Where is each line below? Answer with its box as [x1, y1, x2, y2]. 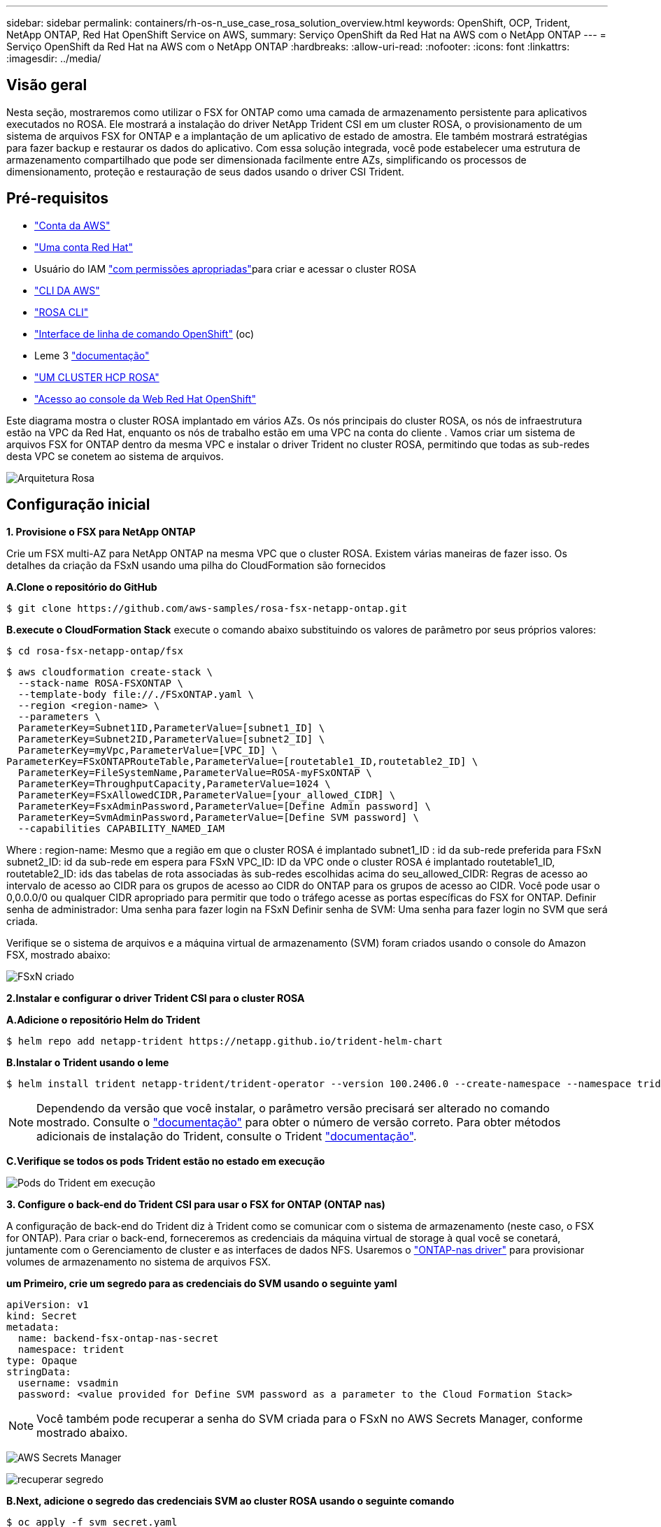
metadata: [6, 1321, 59, 1333]
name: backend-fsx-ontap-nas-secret [17, 1332, 219, 1344]
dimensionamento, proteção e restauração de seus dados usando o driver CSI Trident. [6, 165, 404, 178]
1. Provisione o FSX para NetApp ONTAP [6, 525, 196, 538]
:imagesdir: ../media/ [6, 52, 101, 64]
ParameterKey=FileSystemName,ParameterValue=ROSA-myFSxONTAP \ [17, 766, 372, 778]
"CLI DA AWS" [34, 284, 100, 296]
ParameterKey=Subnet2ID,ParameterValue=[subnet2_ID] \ [17, 733, 325, 745]
